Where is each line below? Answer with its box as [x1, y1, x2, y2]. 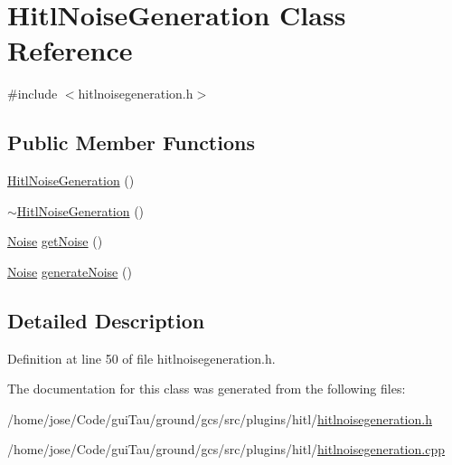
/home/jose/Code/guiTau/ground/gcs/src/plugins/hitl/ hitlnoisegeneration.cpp [7, 440, 445, 459]
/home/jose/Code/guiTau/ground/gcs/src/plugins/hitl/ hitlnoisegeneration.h [7, 409, 432, 428]
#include [7, 84, 58, 103]
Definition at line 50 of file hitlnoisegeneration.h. [7, 348, 276, 367]
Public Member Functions [7, 128, 255, 157]
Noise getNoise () [7, 232, 103, 251]
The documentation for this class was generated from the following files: [7, 379, 406, 398]
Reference [7, 32, 133, 69]
